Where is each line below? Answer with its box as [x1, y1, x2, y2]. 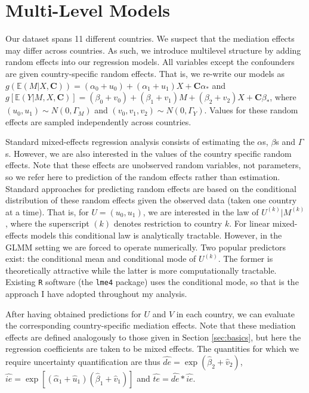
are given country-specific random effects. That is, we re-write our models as [5, 67, 285, 79]
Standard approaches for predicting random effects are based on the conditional [5, 182, 296, 194]
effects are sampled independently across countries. [5, 115, 191, 128]
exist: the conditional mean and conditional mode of [5, 252, 196, 265]
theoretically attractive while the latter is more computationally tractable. [5, 264, 277, 276]
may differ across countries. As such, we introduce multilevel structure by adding [5, 44, 301, 56]
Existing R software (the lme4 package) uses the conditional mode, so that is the [5, 276, 299, 288]
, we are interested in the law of [143, 205, 259, 218]
